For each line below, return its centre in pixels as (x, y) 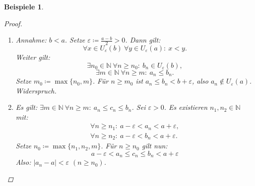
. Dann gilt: (143, 40)
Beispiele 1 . (24, 6)
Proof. (13, 23)
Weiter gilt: (33, 57)
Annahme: (31, 40)
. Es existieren (186, 107)
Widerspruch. (36, 90)
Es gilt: (27, 107)
